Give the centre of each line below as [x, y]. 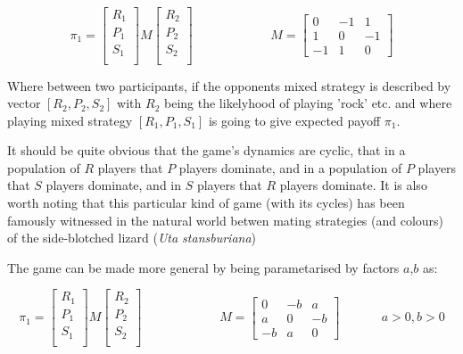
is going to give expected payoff [294, 120]
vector [24, 103]
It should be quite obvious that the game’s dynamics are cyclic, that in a [207, 150]
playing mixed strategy [70, 120]
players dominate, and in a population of [290, 167]
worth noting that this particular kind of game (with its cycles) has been [206, 203]
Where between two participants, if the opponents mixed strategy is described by [229, 85]
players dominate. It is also [353, 185]
